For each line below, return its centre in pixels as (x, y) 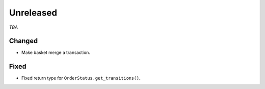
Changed (23, 41)
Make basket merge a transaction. (56, 53)
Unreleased (33, 13)
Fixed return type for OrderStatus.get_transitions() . (81, 78)
